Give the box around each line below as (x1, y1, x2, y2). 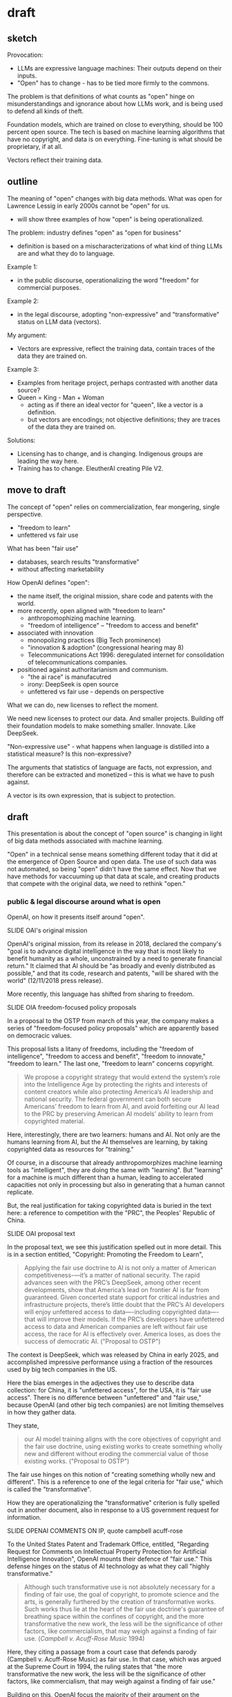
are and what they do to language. (17, 249, 115, 257)
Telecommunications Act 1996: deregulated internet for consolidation (27, 651, 224, 659)
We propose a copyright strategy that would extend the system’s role (23, 1073, 221, 1081)
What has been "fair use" (7, 544, 79, 552)
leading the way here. (17, 457, 79, 465)
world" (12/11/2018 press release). (7, 976, 104, 984)
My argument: (7, 331, 47, 339)
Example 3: (7, 365, 39, 373)
